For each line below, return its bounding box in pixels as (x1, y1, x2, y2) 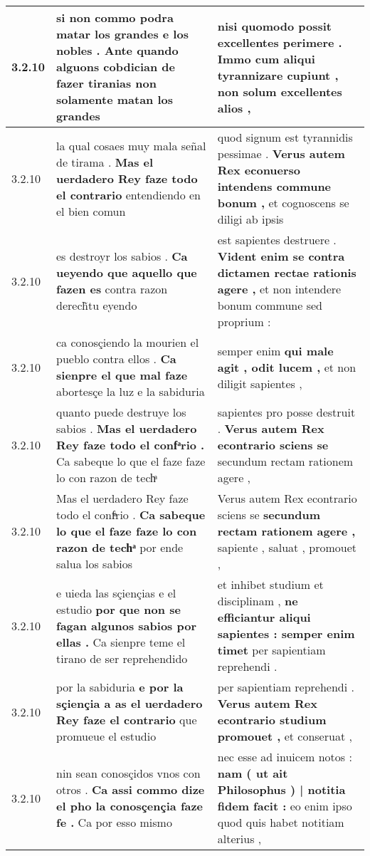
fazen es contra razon (56, 281, 168, 297)
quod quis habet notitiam (217, 814, 344, 830)
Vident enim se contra (217, 248, 345, 264)
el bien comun (56, 202, 126, 219)
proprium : (217, 313, 271, 330)
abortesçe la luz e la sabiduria (56, 383, 205, 400)
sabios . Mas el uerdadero (56, 420, 197, 437)
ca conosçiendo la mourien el (56, 334, 199, 350)
